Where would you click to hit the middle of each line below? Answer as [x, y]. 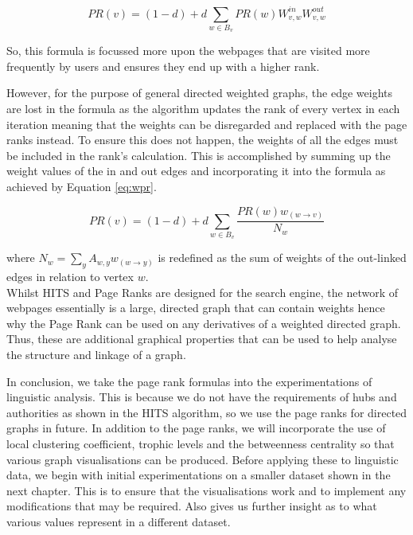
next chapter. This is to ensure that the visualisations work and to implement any [206, 490]
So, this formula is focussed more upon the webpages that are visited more [188, 51]
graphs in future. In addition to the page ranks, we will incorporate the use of [196, 428]
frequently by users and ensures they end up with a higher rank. [163, 66]
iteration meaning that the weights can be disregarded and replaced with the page [207, 124]
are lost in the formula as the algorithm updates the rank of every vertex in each [203, 109]
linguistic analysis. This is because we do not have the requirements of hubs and [202, 397]
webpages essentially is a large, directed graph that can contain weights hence [196, 308]
